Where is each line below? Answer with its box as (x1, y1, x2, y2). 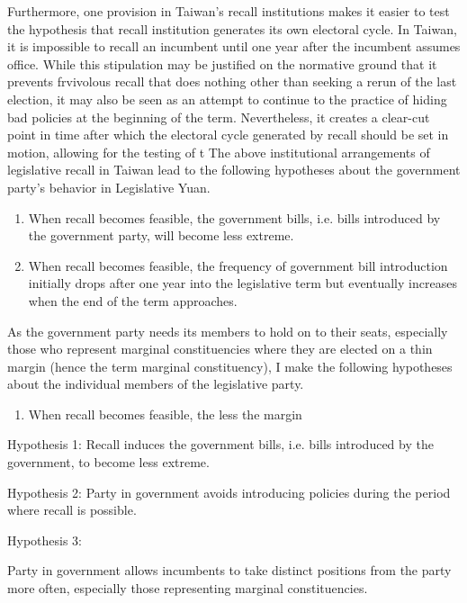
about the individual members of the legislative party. (7, 374, 304, 393)
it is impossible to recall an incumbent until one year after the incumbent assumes (7, 37, 461, 56)
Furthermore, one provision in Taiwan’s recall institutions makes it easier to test (7, 2, 450, 20)
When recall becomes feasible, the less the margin (28, 404, 302, 423)
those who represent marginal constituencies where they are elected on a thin (7, 339, 433, 358)
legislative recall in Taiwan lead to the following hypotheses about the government (7, 160, 461, 179)
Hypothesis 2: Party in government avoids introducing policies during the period (7, 482, 451, 501)
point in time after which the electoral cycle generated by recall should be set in (7, 125, 449, 144)
